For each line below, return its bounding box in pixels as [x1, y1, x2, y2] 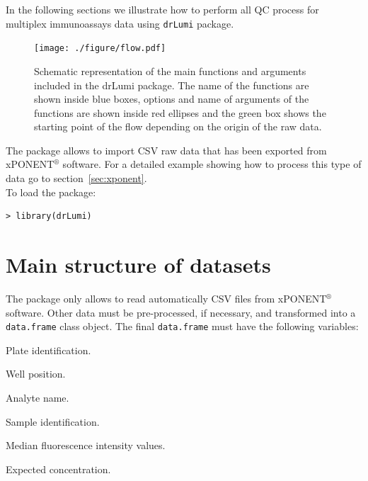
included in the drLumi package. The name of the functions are [34, 77, 309, 92]
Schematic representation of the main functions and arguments [34, 63, 306, 78]
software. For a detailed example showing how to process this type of [62, 157, 362, 171]
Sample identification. [6, 414, 100, 429]
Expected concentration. [6, 461, 111, 476]
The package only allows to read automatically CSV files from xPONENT [6, 290, 327, 305]
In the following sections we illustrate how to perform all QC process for [6, 2, 319, 16]
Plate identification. [6, 342, 91, 357]
